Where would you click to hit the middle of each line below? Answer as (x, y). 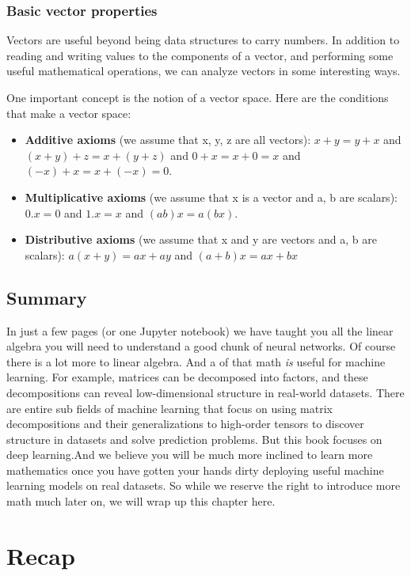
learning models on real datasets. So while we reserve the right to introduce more (204, 485)
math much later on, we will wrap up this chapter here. (141, 501)
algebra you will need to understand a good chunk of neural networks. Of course (201, 346)
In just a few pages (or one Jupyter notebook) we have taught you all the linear (200, 330)
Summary (47, 297)
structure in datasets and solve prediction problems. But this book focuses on (194, 439)
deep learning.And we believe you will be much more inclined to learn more (190, 455)
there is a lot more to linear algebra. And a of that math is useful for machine (196, 361)
